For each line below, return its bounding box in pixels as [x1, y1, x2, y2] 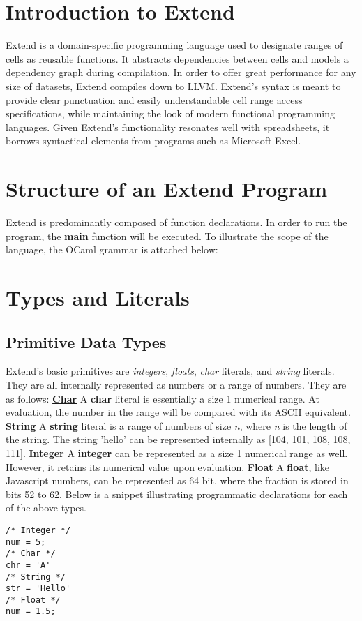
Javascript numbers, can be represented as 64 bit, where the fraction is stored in [6, 473, 349, 488]
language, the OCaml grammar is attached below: [6, 242, 218, 257]
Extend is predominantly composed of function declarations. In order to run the [6, 215, 347, 229]
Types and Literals [6, 283, 190, 311]
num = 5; [6, 537, 46, 547]
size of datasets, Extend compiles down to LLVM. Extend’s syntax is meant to [6, 78, 341, 93]
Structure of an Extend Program [6, 174, 328, 203]
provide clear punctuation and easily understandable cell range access [6, 92, 303, 107]
